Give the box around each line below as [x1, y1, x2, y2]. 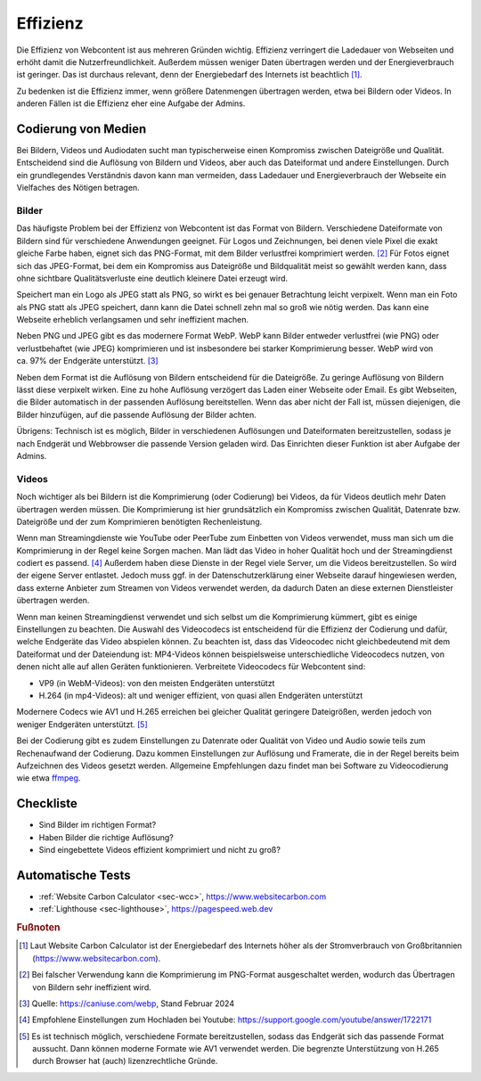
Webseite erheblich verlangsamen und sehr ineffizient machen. [16, 315, 249, 325]
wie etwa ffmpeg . [16, 773, 81, 783]
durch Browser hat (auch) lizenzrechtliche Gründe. [32, 1056, 218, 1067]
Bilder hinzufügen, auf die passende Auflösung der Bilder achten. [16, 409, 257, 420]
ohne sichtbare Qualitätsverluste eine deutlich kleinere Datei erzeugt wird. [16, 273, 289, 283]
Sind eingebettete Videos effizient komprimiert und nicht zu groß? [38, 845, 281, 855]
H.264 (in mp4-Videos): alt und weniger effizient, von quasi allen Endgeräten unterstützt [38, 690, 363, 700]
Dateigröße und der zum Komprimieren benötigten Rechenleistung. [16, 516, 263, 527]
